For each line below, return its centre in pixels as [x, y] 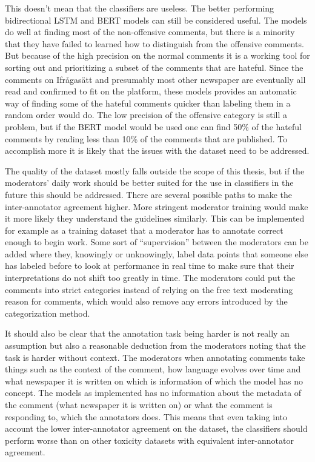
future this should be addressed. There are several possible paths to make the [149, 194]
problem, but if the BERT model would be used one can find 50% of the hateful [153, 126]
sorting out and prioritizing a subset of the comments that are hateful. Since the [154, 67]
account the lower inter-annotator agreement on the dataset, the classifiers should [156, 428]
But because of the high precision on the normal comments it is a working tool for [157, 55]
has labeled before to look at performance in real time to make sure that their [150, 266]
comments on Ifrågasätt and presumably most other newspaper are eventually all [155, 79]
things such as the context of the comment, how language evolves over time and [153, 369]
